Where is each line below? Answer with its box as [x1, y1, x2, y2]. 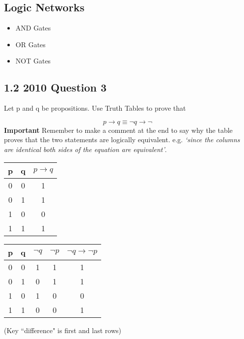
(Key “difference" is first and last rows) [4, 325, 121, 335]
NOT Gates [15, 56, 51, 66]
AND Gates [15, 23, 51, 33]
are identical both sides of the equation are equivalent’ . [4, 144, 167, 154]
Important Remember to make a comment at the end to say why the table [4, 124, 233, 135]
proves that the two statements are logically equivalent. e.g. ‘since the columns [4, 134, 240, 145]
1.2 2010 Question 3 [4, 80, 107, 95]
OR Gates [15, 39, 46, 49]
